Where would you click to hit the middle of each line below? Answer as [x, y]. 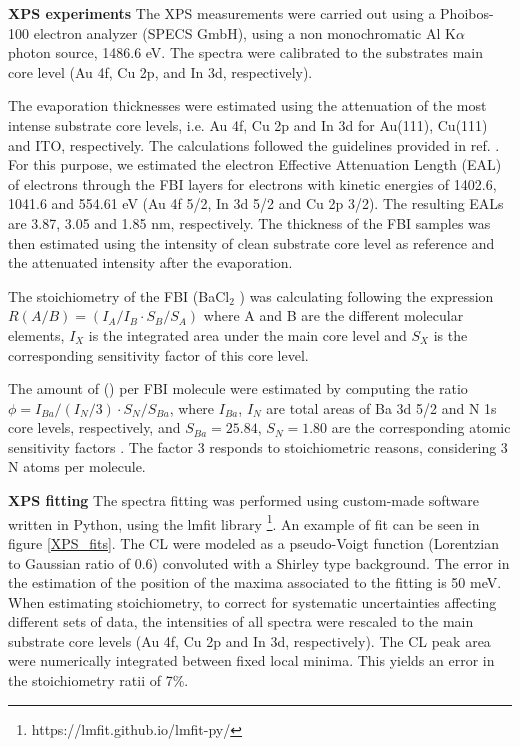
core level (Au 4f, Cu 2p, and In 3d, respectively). [160, 71]
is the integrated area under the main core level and [247, 334]
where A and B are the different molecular [333, 315]
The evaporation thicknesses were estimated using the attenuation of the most [247, 105]
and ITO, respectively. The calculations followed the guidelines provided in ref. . [254, 144]
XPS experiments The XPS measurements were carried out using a [222, 13]
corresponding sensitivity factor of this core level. [158, 354]
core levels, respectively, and [94, 427]
